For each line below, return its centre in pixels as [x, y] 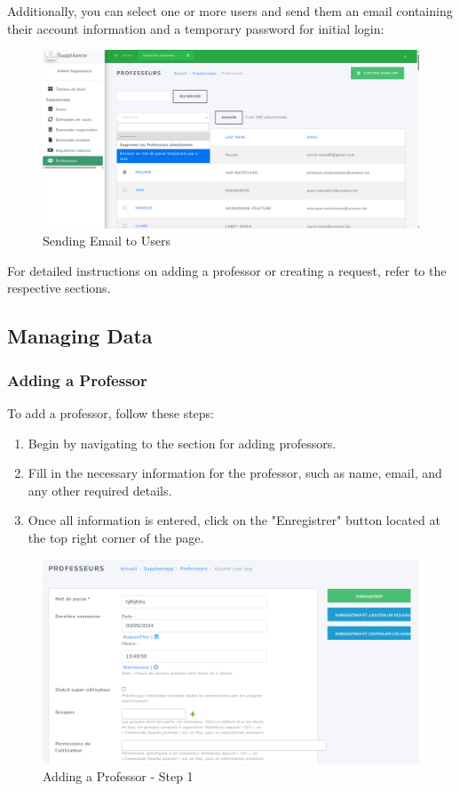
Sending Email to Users [107, 241]
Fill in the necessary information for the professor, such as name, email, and [235, 473]
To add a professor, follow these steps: [111, 412]
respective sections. [59, 288]
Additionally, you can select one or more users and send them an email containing [230, 11]
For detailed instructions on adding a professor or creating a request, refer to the [227, 270]
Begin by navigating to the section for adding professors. [182, 443]
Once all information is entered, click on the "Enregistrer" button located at [234, 520]
